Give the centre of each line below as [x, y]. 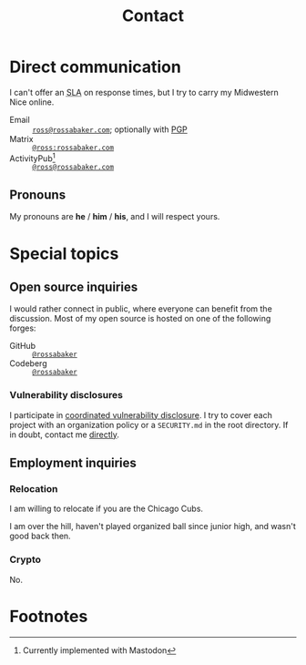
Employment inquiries [73, 463]
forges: [23, 328]
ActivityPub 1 [33, 158]
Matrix [21, 138]
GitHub [23, 346]
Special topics [64, 254]
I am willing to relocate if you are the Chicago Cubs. [106, 509]
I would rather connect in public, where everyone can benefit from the [141, 309]
